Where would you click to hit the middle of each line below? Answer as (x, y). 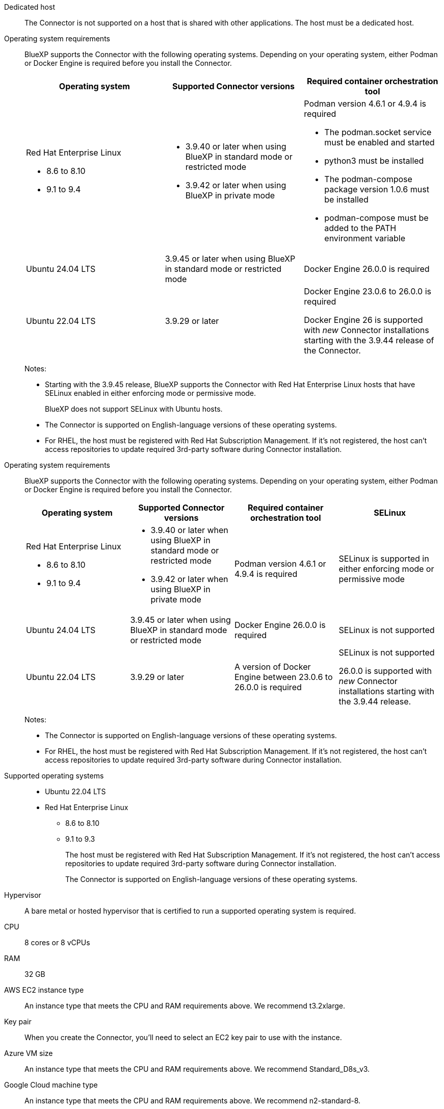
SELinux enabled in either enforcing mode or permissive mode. (151, 393)
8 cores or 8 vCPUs (57, 942)
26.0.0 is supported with (385, 671)
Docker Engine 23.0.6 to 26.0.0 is (368, 291)
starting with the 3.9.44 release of (369, 340)
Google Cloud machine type (51, 1085)
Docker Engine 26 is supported (363, 320)
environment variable (365, 238)
